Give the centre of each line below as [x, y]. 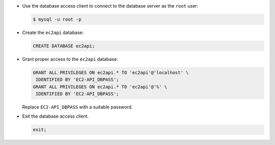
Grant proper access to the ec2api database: [70, 59]
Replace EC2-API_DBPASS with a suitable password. [77, 107]
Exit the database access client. [56, 116]
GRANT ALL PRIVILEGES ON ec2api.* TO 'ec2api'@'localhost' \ [111, 72]
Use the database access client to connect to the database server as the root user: [110, 6]
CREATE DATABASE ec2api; [64, 46]
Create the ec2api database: [53, 32]
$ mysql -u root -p [57, 19]
